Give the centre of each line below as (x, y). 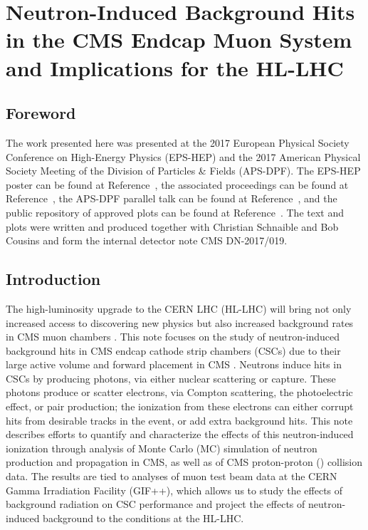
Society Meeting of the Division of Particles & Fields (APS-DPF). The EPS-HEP (183, 171)
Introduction (53, 279)
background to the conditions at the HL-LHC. (143, 518)
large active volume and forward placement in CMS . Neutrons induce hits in (174, 364)
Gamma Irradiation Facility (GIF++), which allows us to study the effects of (174, 490)
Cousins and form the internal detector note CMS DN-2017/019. (147, 240)
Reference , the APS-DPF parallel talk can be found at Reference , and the (172, 198)
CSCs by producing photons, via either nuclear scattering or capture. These (171, 378)
